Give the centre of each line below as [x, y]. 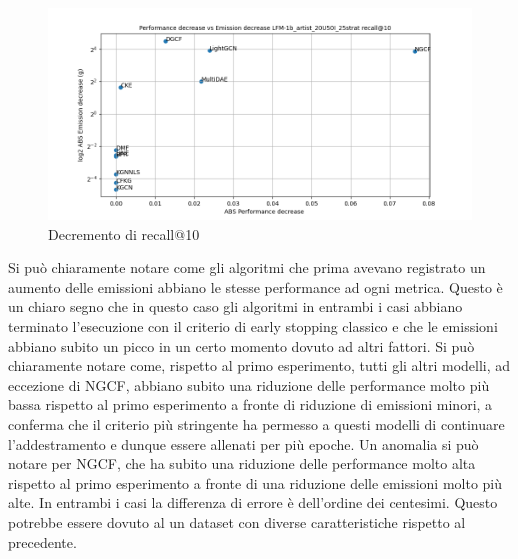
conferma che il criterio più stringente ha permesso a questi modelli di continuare [256, 423]
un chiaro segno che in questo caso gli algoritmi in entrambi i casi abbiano [235, 306]
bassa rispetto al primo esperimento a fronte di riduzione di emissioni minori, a [250, 404]
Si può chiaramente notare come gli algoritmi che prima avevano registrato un [247, 267]
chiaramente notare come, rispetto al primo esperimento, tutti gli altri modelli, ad [259, 365]
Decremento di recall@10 [124, 233]
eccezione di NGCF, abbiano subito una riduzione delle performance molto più [249, 384]
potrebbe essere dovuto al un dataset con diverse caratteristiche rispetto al [237, 521]
